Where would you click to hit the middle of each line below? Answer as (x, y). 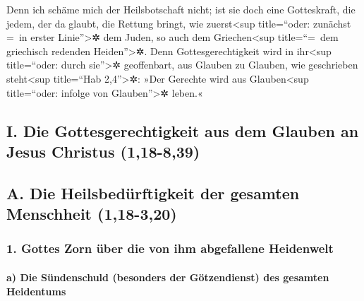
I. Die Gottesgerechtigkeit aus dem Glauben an (183, 130)
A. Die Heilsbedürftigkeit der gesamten (153, 193)
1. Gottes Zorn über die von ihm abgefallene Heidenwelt (170, 248)
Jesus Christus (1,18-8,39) (103, 151)
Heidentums (36, 291)
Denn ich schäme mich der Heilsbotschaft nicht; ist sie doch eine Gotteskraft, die (181, 9)
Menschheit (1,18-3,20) (92, 214)
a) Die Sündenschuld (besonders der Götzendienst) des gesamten (168, 277)
